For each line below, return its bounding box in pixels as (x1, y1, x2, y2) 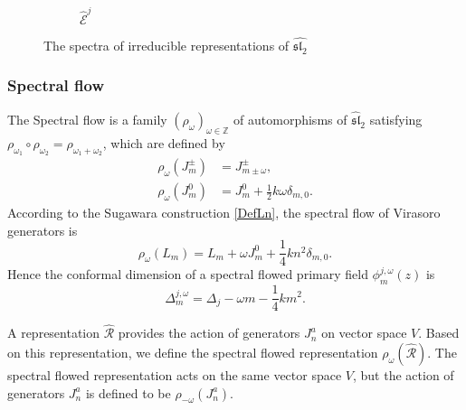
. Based (418, 323, 460, 342)
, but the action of (352, 365, 454, 384)
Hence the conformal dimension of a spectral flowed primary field (7, 265, 368, 284)
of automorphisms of (233, 109, 347, 128)
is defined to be (85, 383, 171, 402)
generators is (7, 220, 78, 239)
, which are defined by (102, 133, 225, 152)
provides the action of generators (118, 323, 300, 342)
